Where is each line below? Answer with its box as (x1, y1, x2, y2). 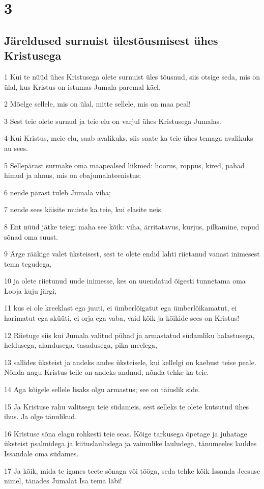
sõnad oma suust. (4, 231, 58, 242)
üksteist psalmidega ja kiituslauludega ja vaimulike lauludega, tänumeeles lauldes (4, 438, 257, 449)
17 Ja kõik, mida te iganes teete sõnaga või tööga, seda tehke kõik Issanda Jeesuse (4, 465, 260, 476)
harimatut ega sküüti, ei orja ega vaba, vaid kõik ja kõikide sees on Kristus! (4, 313, 240, 323)
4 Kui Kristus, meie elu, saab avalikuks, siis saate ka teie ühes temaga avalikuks (4, 133, 253, 143)
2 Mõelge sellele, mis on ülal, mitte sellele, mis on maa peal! (4, 98, 191, 109)
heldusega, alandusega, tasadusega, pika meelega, (4, 340, 157, 350)
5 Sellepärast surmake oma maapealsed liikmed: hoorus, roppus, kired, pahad (4, 160, 245, 170)
